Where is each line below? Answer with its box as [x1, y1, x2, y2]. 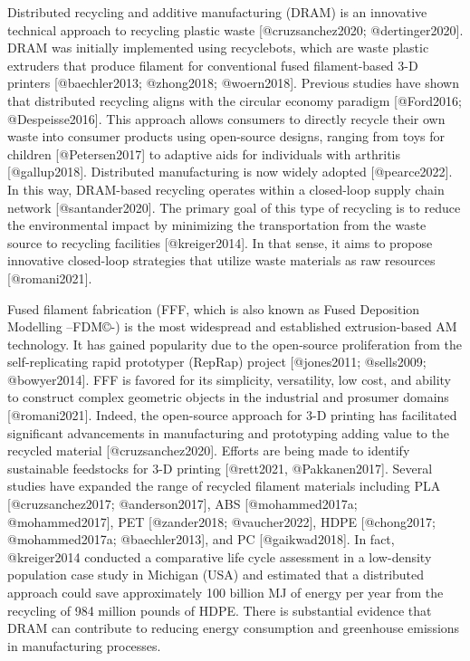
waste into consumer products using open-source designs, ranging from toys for [7, 127, 446, 146]
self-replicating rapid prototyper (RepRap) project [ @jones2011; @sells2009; [7, 352, 427, 371]
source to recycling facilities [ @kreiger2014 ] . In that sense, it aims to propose [7, 233, 433, 252]
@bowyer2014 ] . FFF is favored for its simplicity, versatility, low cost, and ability [7, 369, 452, 388]
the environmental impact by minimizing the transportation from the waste [7, 216, 427, 235]
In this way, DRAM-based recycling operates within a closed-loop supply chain [7, 179, 445, 198]
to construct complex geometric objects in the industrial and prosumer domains [7, 388, 449, 407]
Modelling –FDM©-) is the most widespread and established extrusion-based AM [7, 317, 457, 336]
